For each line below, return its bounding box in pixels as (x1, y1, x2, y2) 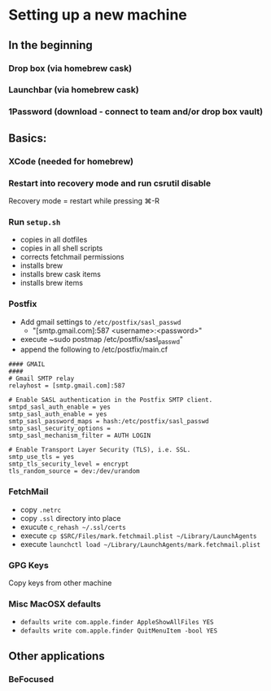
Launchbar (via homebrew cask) (8, 84, 140, 95)
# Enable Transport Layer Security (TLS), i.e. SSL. (8, 446, 191, 454)
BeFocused (8, 673, 55, 684)
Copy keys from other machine (8, 578, 112, 588)
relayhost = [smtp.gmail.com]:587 (8, 382, 126, 390)
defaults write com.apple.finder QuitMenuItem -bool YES (20, 627, 218, 636)
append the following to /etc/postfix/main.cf (20, 344, 168, 355)
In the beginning (8, 38, 94, 52)
